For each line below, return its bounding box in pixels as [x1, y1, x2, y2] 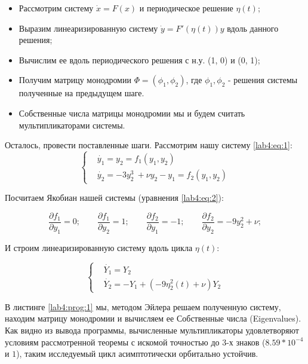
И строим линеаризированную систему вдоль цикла [5, 241, 193, 253]
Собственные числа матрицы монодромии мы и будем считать [19, 106, 245, 119]
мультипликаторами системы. [19, 118, 125, 131]
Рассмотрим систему [19, 2, 94, 14]
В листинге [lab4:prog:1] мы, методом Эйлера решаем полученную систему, [5, 300, 281, 313]
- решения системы [228, 74, 298, 86]
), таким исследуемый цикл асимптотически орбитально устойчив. [16, 347, 258, 360]
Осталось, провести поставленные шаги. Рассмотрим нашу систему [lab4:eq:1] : [5, 139, 292, 151]
